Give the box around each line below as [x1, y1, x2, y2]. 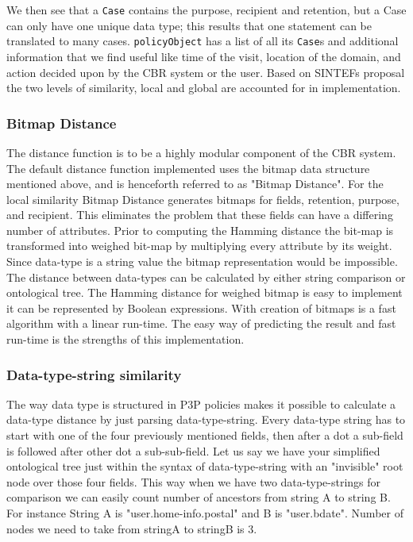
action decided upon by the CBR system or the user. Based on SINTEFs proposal [6, 63, 405, 80]
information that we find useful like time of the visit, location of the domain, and [6, 48, 401, 64]
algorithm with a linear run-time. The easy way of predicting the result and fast [6, 315, 396, 332]
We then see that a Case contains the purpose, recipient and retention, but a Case [6, 2, 407, 17]
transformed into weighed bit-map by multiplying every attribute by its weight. [6, 237, 392, 254]
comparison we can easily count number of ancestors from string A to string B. [6, 489, 391, 505]
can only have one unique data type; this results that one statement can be [6, 17, 372, 33]
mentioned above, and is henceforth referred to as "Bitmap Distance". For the [6, 175, 384, 192]
